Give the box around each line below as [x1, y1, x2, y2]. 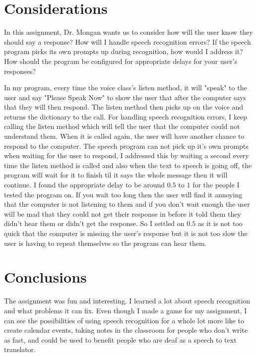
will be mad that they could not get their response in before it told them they [4, 208, 241, 219]
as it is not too [197, 218, 243, 229]
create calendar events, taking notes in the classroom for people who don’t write [4, 325, 248, 335]
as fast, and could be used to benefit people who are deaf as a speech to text [4, 334, 237, 345]
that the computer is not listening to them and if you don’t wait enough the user [4, 199, 250, 209]
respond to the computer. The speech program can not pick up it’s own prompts [4, 140, 249, 151]
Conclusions [4, 267, 87, 287]
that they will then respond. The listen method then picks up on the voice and [4, 102, 244, 112]
